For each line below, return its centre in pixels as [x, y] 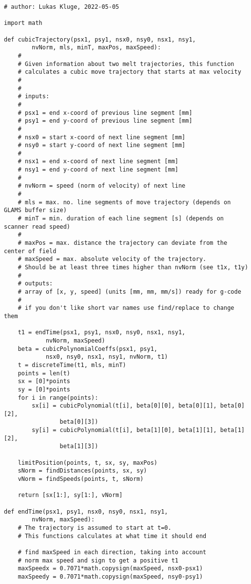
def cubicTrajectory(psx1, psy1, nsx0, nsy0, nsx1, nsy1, [100, 39]
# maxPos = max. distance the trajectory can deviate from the [123, 243]
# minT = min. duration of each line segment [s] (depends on [121, 219]
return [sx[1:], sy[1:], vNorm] [70, 495]
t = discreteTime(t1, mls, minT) [72, 365]
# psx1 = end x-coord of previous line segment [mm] [105, 113]
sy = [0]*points [44, 389]
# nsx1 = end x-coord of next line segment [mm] [98, 162]
